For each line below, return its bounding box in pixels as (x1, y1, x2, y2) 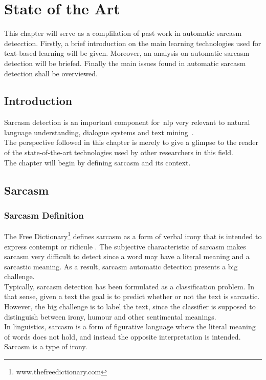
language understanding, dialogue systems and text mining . (4, 126, 194, 137)
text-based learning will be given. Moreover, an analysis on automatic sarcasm (4, 48, 250, 58)
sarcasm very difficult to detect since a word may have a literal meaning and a (4, 251, 250, 262)
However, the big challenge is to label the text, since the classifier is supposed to (4, 301, 256, 312)
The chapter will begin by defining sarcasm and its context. (4, 157, 191, 167)
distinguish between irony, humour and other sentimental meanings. (4, 311, 216, 322)
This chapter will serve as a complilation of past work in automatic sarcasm (4, 28, 242, 38)
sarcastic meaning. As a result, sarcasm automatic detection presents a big (4, 261, 238, 271)
